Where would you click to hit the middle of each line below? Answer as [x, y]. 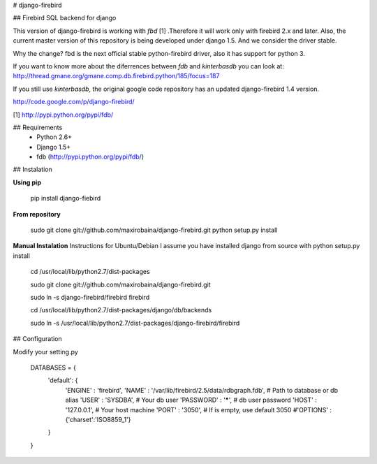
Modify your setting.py [45, 351]
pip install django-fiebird [66, 198]
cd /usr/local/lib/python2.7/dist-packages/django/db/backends [121, 310]
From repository [37, 214]
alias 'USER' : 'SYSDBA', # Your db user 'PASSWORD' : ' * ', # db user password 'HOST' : [191, 400]
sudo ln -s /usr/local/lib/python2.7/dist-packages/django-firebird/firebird [135, 323]
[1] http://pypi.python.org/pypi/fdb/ [63, 115]
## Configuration [37, 339]
